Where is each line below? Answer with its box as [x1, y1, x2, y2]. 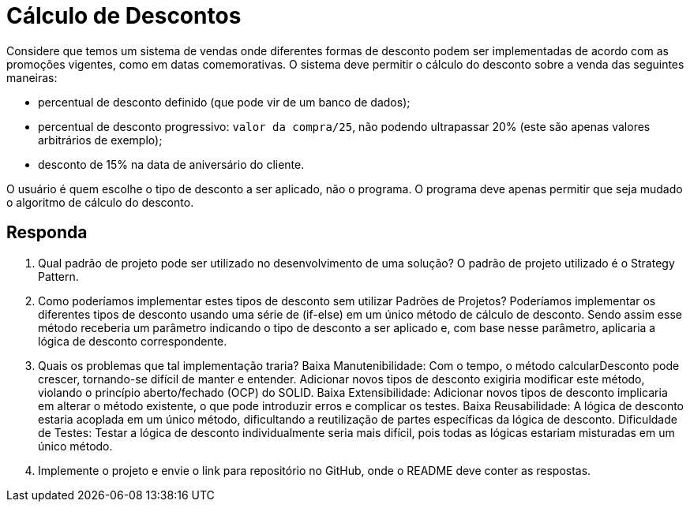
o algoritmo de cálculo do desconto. [6, 195, 194, 209]
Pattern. [38, 269, 79, 283]
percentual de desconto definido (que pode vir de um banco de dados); [38, 95, 411, 109]
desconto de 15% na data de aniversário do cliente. [38, 157, 305, 171]
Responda [6, 222, 88, 243]
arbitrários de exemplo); [38, 133, 163, 147]
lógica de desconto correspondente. [38, 334, 227, 348]
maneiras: [6, 70, 58, 84]
